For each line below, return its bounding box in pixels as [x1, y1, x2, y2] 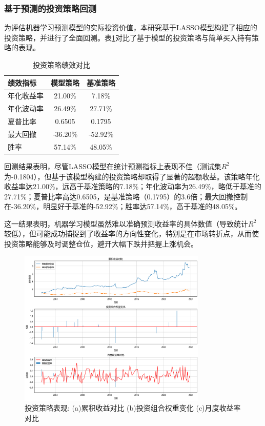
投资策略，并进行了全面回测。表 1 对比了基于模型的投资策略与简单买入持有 [4, 32, 252, 43]
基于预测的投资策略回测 [4, 2, 96, 14]
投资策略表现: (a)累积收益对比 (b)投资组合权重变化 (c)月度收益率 [25, 402, 241, 413]
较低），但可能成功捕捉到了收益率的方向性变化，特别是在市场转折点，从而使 [4, 228, 259, 239]
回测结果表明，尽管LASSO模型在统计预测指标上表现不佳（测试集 [4, 160, 221, 171]
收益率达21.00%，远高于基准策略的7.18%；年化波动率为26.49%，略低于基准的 [4, 181, 261, 192]
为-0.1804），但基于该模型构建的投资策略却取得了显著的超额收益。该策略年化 [4, 171, 260, 181]
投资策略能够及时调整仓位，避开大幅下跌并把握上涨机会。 [4, 238, 198, 249]
